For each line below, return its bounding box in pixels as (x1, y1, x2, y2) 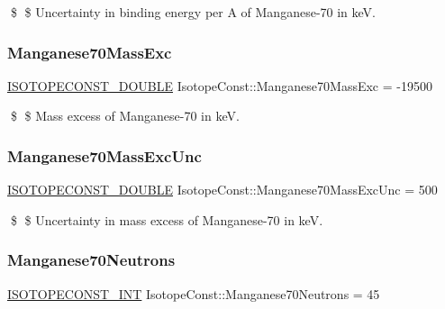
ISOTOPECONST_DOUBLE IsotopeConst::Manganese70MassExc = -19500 (7, 76, 432, 95)
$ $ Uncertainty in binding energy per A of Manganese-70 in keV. (10, 3, 376, 21)
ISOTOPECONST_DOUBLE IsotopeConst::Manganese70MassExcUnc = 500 (7, 180, 438, 199)
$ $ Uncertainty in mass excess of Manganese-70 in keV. (10, 210, 323, 229)
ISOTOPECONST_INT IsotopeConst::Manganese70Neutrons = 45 (7, 284, 380, 303)
